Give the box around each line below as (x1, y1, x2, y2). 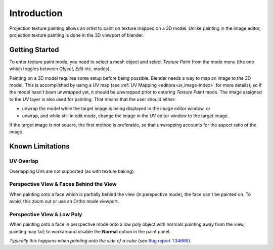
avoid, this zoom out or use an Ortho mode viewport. (9, 198, 119, 205)
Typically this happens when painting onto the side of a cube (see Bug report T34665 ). (9, 237, 192, 243)
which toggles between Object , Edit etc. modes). (9, 66, 111, 72)
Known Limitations (9, 142, 70, 151)
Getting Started (9, 45, 59, 54)
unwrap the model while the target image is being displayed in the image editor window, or (22, 106, 211, 112)
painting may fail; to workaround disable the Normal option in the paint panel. (9, 228, 171, 234)
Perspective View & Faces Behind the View (9, 181, 117, 188)
